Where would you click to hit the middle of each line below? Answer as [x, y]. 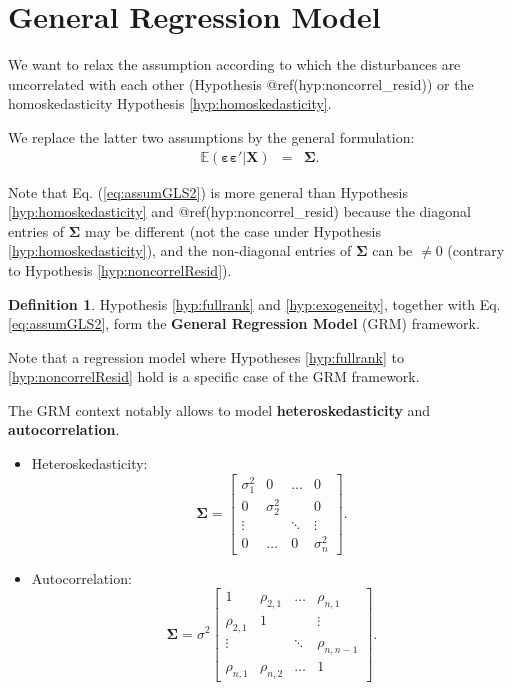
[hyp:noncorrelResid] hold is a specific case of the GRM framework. [214, 376]
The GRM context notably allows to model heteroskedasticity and [219, 409]
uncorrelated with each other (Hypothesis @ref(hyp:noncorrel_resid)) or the [241, 83]
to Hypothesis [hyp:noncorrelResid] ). [120, 269]
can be [392, 250]
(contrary [476, 250]
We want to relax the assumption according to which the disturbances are [234, 64]
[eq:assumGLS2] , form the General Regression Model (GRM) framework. [244, 323]
